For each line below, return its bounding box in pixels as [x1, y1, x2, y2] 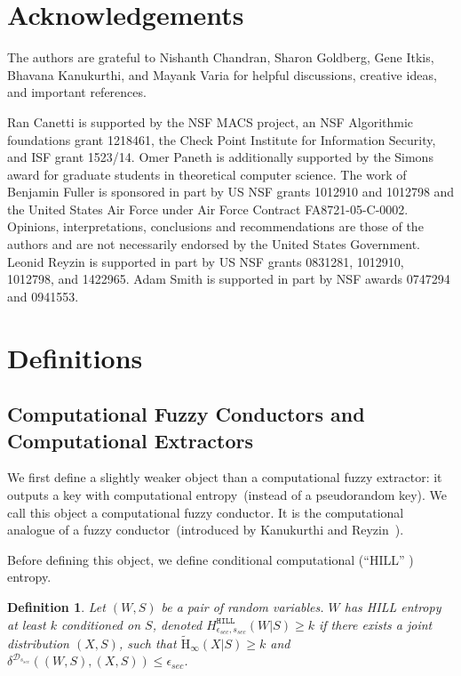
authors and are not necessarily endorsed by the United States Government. [7, 235, 421, 253]
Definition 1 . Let [7, 597, 106, 616]
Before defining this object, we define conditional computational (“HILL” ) [7, 550, 414, 568]
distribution [7, 633, 69, 652]
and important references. [7, 83, 147, 101]
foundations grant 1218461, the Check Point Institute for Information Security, [7, 130, 436, 149]
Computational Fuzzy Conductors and [7, 400, 365, 428]
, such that [118, 633, 177, 652]
